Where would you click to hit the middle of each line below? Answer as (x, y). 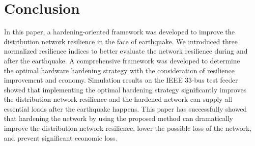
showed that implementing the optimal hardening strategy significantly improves (125, 89)
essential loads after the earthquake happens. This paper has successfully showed (126, 108)
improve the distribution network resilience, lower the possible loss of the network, (128, 128)
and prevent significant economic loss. (61, 137)
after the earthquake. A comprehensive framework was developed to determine (122, 60)
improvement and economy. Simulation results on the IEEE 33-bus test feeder (121, 80)
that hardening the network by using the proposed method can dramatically (119, 118)
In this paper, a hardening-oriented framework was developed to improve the (119, 32)
